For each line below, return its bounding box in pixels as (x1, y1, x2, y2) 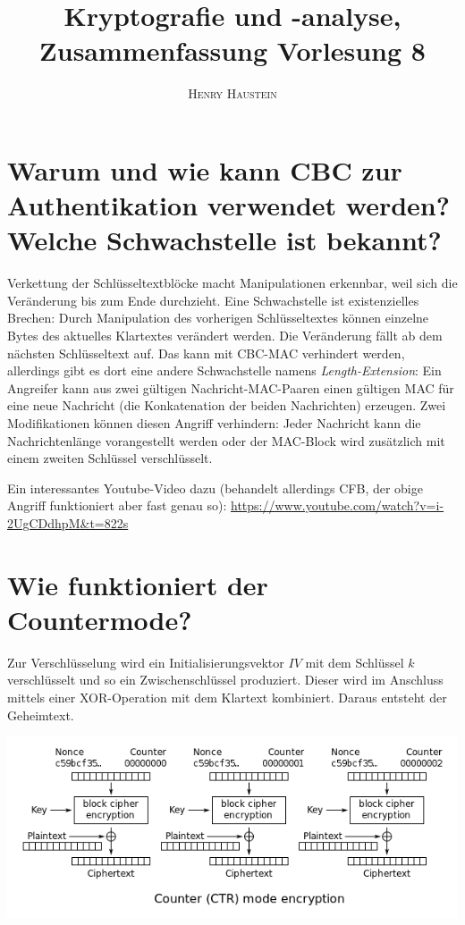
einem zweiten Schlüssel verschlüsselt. (7, 449, 213, 467)
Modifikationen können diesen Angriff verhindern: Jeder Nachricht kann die (7, 413, 421, 432)
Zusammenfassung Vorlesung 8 (39, 32, 426, 69)
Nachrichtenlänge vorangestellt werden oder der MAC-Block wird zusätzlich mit (7, 431, 445, 450)
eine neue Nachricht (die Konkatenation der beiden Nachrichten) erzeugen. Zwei (7, 396, 446, 415)
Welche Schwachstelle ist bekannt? (7, 222, 442, 258)
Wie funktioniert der (7, 566, 268, 602)
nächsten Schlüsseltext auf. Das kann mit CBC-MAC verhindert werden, (7, 343, 405, 362)
